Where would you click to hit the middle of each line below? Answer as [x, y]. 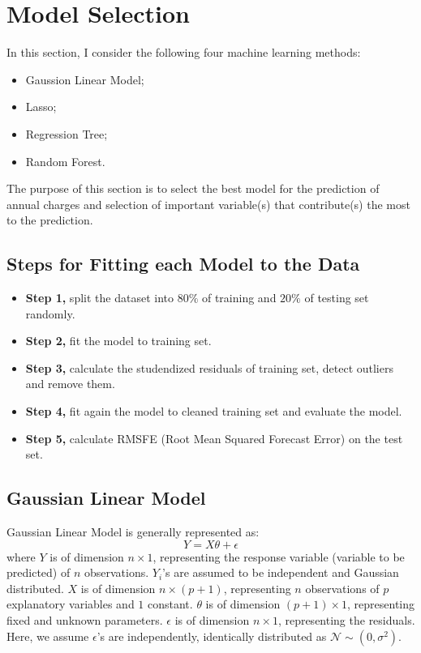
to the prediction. [50, 220]
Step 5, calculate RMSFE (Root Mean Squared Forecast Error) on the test [214, 438]
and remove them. [70, 384]
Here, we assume [48, 636]
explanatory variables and [71, 604]
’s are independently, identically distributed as [212, 636]
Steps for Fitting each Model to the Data [183, 264]
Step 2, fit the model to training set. [118, 341]
